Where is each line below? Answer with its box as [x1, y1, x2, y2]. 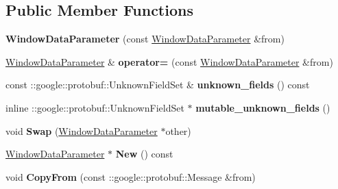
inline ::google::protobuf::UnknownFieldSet [5, 100, 184, 114]
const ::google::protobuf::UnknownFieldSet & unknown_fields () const [5, 77, 310, 92]
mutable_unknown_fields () [195, 100, 330, 114]
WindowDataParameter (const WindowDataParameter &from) [5, 32, 285, 46]
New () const [115, 147, 173, 161]
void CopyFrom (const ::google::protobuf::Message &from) [5, 169, 256, 184]
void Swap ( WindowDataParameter [5, 123, 158, 138]
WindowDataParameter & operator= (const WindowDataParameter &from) [5, 54, 333, 68]
